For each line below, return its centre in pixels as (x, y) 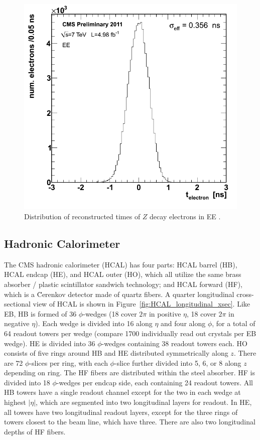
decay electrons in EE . (185, 216)
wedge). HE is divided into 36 (50, 343)
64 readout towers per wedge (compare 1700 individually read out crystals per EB (130, 333)
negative (17, 323)
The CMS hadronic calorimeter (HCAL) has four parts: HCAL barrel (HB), (121, 264)
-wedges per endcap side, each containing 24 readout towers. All (155, 382)
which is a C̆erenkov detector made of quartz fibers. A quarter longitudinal (119, 294)
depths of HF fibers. (35, 431)
